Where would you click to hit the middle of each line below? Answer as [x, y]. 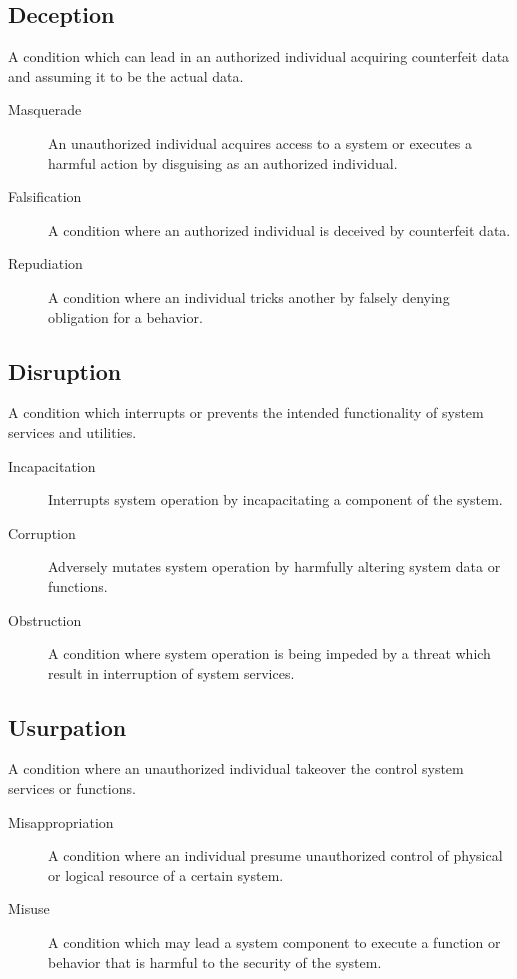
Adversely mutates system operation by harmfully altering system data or [274, 566]
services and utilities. [72, 431]
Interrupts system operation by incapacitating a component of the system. [275, 499]
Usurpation [67, 726]
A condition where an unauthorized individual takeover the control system [236, 768]
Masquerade [45, 109]
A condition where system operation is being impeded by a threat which [269, 653]
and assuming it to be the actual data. [126, 75]
